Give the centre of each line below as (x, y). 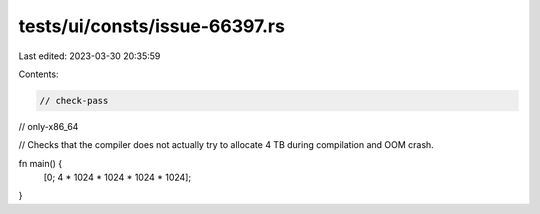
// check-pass (74, 100)
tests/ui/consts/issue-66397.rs (151, 26)
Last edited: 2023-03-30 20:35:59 (89, 56)
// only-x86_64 (48, 126)
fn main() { (40, 163)
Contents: (38, 74)
